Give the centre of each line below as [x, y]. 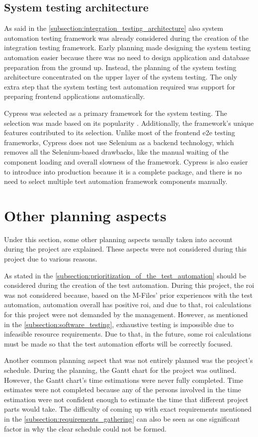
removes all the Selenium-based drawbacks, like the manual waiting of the [116, 152]
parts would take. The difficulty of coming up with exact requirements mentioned [128, 409]
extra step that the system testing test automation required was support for [120, 86]
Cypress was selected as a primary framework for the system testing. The [116, 113]
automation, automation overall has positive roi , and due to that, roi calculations [128, 305]
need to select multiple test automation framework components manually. [116, 181]
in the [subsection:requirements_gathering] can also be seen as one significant [122, 418]
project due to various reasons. [51, 259]
